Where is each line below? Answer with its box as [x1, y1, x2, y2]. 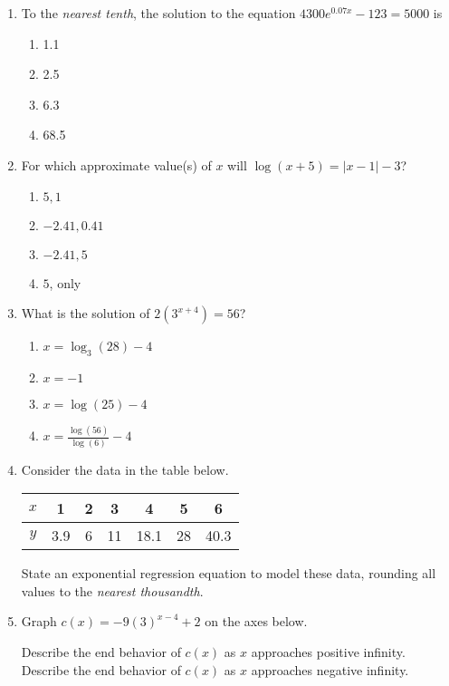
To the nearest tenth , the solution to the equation [21, 4, 296, 22]
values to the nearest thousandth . [21, 581, 204, 600]
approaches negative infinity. [251, 660, 409, 679]
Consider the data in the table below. [21, 459, 229, 478]
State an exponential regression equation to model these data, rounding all [21, 564, 436, 583]
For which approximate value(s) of [21, 155, 212, 174]
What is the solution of [21, 304, 150, 323]
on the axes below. [205, 612, 308, 631]
